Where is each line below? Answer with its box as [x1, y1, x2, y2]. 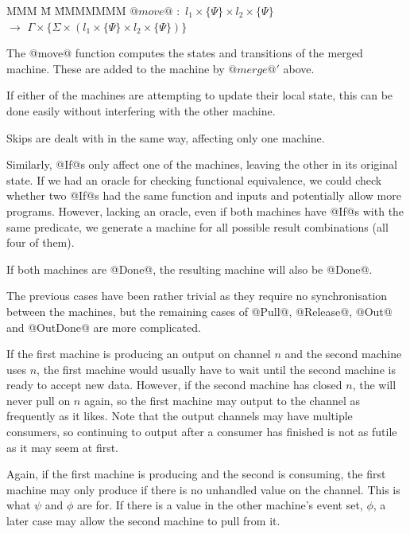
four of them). [6, 234, 75, 251]
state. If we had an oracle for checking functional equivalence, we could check [6, 171, 382, 188]
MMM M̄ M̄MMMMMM [6, 2, 126, 18]
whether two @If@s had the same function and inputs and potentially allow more [6, 187, 401, 204]
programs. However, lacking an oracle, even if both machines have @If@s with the [6, 202, 404, 219]
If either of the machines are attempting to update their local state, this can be [6, 87, 393, 103]
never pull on [6, 392, 71, 408]
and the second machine [284, 345, 402, 362]
